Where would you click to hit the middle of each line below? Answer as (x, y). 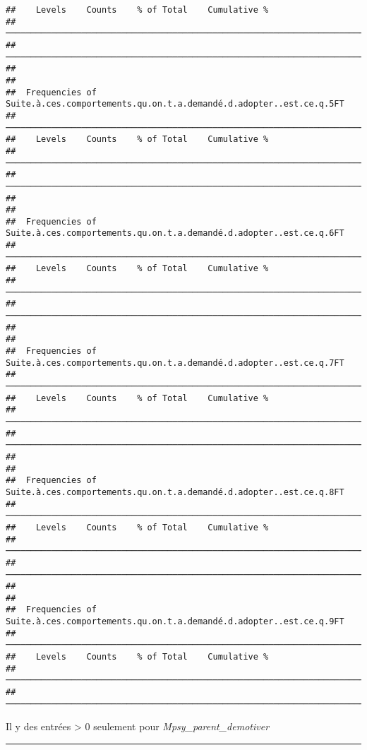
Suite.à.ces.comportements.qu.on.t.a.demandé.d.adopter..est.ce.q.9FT (175, 622)
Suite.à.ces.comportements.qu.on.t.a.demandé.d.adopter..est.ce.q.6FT (175, 233)
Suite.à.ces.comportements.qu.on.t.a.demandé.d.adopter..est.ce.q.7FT (175, 363)
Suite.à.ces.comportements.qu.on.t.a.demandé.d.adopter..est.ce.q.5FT (175, 104)
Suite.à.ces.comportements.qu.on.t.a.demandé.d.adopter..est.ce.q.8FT (175, 492)
